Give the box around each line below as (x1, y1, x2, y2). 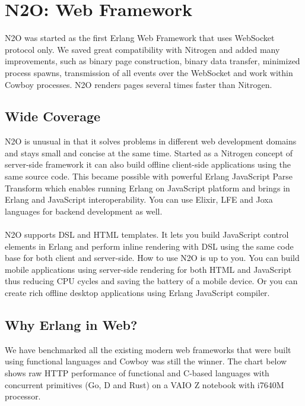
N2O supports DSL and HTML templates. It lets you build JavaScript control (5, 228, 289, 241)
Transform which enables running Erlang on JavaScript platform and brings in (5, 181, 290, 194)
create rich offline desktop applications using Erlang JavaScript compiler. (5, 287, 270, 299)
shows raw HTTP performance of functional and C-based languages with (5, 367, 269, 379)
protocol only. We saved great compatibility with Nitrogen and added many (5, 43, 280, 55)
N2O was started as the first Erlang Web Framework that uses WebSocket (5, 32, 275, 44)
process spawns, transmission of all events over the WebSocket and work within (5, 66, 293, 78)
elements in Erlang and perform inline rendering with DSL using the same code (5, 240, 294, 252)
